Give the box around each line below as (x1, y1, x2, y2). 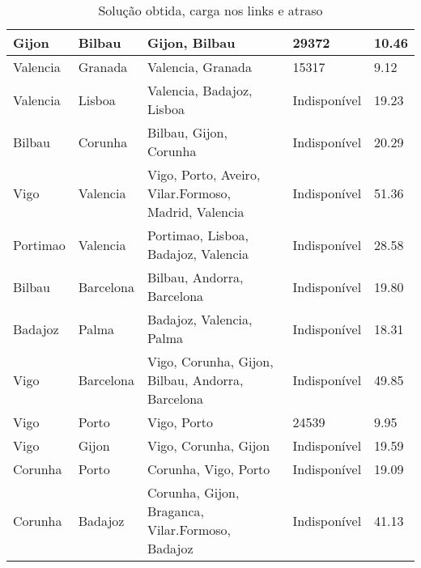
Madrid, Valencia (147, 202, 245, 221)
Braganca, (147, 502, 204, 520)
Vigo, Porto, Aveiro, (147, 165, 261, 184)
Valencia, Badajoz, (147, 81, 253, 100)
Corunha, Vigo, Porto (147, 460, 270, 478)
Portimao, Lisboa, (147, 226, 249, 244)
